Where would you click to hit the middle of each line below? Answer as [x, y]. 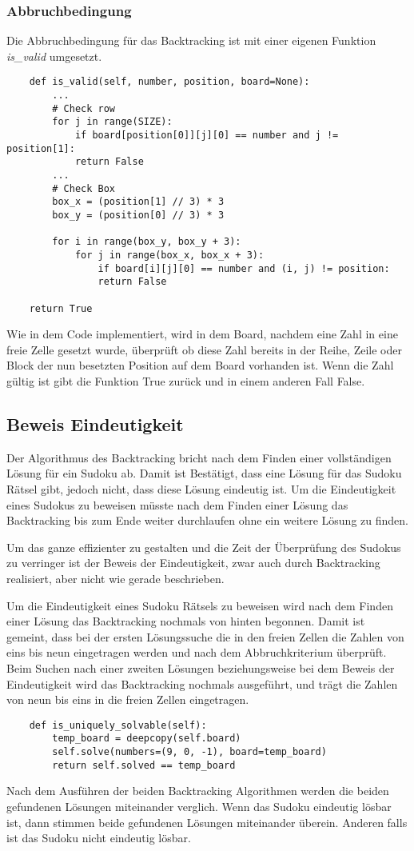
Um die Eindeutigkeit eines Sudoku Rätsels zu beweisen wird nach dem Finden [200, 605]
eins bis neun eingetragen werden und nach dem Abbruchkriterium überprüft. [197, 652]
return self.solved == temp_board [144, 765]
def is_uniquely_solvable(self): [118, 725]
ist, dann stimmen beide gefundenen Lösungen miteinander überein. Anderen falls [207, 822]
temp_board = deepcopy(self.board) [147, 739]
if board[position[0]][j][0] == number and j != [207, 136]
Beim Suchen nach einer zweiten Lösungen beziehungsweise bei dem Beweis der [201, 667]
